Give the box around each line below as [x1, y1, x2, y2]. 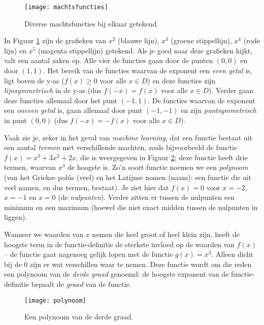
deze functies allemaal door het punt [4, 95, 117, 105]
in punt [4, 115, 27, 125]
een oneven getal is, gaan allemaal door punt [4, 105, 143, 115]
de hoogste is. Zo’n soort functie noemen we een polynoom [67, 162, 248, 172]
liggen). [4, 212, 27, 222]
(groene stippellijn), [171, 35, 232, 46]
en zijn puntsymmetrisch [181, 105, 257, 115]
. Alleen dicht [211, 249, 253, 259]
